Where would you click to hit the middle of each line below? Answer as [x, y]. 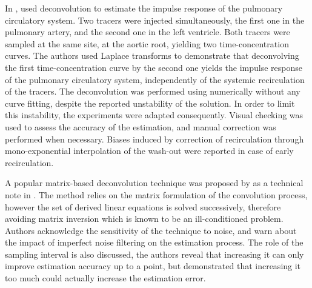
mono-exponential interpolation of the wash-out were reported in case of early [149, 151]
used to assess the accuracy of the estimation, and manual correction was [141, 126]
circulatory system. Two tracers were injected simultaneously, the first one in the [155, 20]
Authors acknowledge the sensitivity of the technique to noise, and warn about [151, 230]
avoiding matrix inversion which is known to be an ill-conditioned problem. [144, 219]
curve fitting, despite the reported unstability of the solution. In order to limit [150, 103]
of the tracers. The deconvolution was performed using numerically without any [153, 91]
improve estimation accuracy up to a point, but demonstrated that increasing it [153, 266]
